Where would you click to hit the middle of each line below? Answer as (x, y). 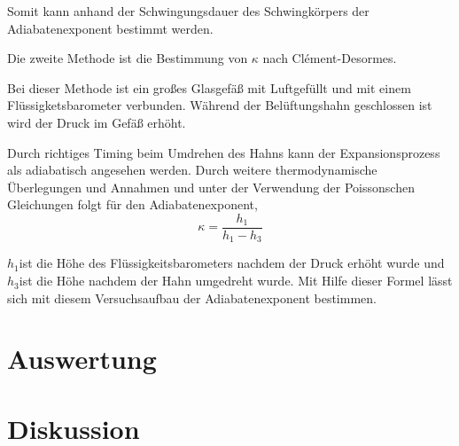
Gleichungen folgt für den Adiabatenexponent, (132, 204)
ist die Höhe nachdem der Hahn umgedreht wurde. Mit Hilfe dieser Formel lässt (236, 281)
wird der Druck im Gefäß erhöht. (97, 122)
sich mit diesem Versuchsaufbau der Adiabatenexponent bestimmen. (192, 297)
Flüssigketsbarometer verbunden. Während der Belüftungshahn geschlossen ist (220, 105)
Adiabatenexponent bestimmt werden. (110, 28)
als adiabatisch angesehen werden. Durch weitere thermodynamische (192, 170)
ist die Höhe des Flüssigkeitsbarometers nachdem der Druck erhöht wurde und (232, 263)
